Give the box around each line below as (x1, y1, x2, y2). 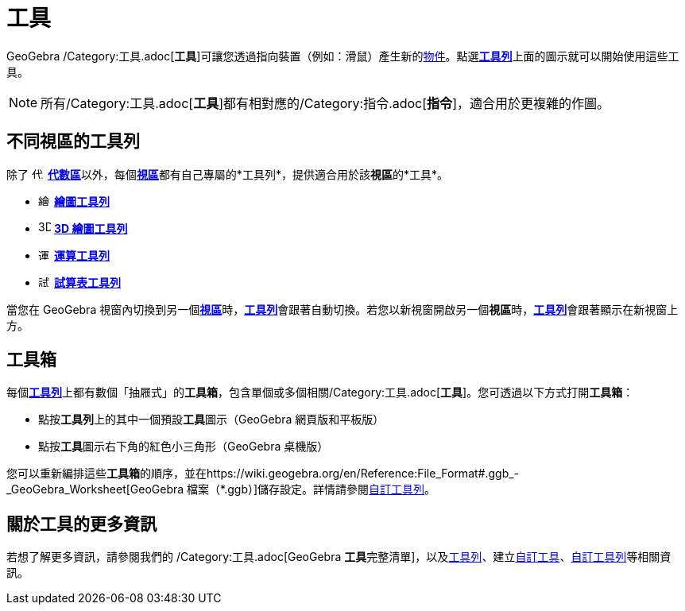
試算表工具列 (53, 275, 121, 289)
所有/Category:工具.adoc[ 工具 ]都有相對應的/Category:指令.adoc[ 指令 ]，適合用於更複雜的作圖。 (41, 95, 610, 111)
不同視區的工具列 (6, 131, 140, 152)
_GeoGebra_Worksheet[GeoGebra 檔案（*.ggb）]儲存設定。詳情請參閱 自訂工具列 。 (6, 482, 436, 497)
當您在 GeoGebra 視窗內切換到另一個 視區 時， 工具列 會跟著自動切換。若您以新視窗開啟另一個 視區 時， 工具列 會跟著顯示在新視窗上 (6, 302, 679, 316)
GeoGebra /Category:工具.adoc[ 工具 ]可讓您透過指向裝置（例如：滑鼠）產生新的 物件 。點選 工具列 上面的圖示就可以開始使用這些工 (6, 48, 679, 63)
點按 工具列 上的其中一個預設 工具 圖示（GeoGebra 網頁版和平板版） (38, 412, 385, 427)
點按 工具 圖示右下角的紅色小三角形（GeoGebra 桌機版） (38, 439, 329, 454)
